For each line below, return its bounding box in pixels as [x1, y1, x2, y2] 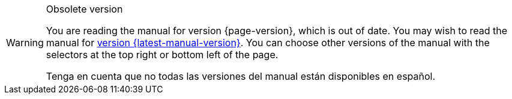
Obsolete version [46, 3, 123, 15]
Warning [6, 37, 44, 49]
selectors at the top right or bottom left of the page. [46, 49, 279, 61]
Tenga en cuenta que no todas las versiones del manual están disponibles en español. [46, 70, 436, 82]
